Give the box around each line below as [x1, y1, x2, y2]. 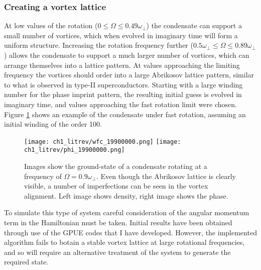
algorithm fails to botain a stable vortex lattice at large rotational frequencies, [4, 237, 245, 247]
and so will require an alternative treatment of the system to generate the [4, 246, 231, 257]
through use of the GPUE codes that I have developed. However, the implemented [4, 227, 257, 237]
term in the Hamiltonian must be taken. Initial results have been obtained [4, 217, 232, 228]
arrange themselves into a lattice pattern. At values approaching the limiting [4, 59, 240, 70]
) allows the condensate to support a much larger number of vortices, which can [4, 50, 249, 60]
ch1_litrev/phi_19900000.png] [24, 146, 125, 154]
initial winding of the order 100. [4, 119, 102, 129]
